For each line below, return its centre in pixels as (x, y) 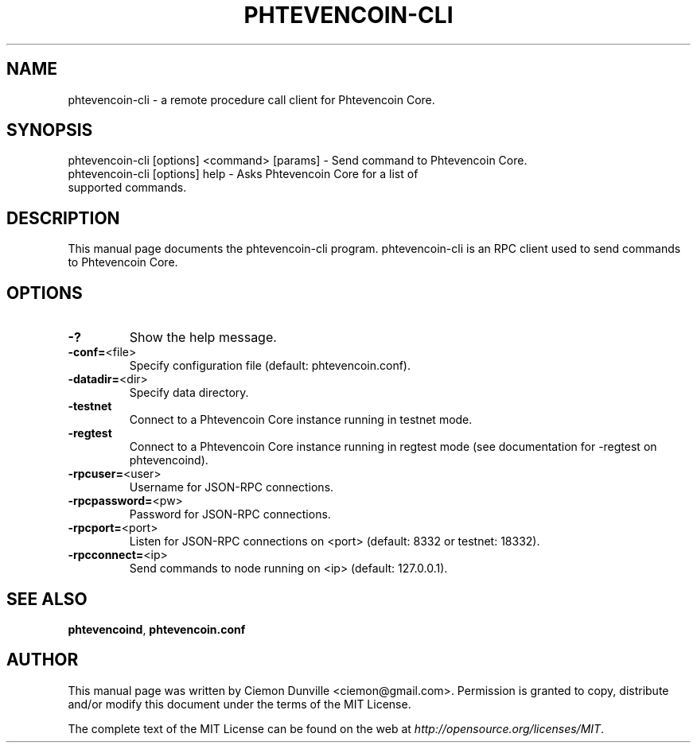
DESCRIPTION (63, 218)
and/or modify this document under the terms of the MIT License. (239, 704)
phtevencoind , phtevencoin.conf (157, 629)
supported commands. (127, 188)
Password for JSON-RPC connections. (230, 514)
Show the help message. (203, 338)
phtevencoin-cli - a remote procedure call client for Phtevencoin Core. (251, 99)
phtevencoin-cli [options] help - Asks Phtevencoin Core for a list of (243, 174)
